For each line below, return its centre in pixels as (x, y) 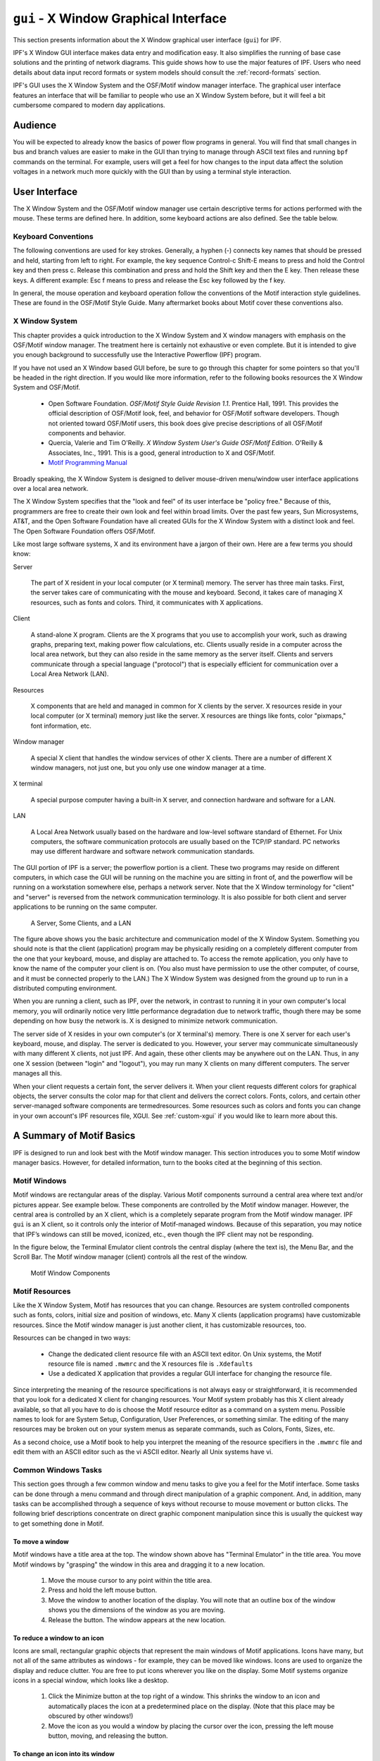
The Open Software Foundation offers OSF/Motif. (84, 531)
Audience (35, 125)
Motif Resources (42, 1291)
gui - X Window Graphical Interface (120, 18)
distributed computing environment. (65, 988)
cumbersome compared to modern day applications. (89, 105)
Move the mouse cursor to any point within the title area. (130, 1580)
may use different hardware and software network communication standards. (142, 852)
